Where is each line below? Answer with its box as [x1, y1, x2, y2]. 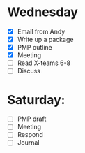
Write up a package [17, 36, 74, 43]
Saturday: [7, 92, 65, 108]
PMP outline [17, 43, 52, 52]
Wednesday [7, 4, 79, 20]
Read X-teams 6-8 [17, 59, 71, 67]
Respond [17, 131, 43, 139]
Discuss [17, 67, 40, 75]
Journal [17, 138, 40, 147]
